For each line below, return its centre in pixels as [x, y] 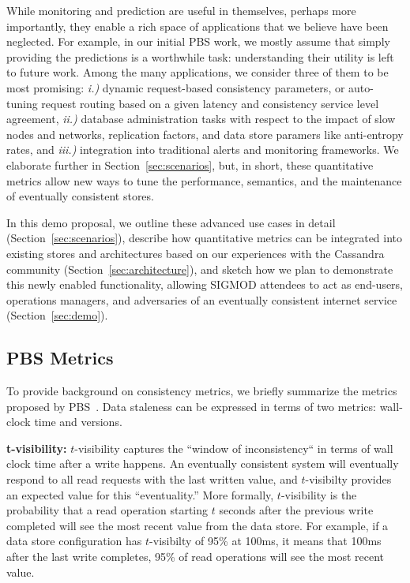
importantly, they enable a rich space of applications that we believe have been [197, 26]
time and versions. [78, 422]
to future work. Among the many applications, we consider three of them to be [197, 72]
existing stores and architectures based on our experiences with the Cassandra [196, 253]
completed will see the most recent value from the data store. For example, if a [197, 525]
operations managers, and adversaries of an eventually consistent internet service [202, 299]
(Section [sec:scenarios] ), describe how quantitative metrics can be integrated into [205, 238]
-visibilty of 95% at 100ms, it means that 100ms [265, 541]
